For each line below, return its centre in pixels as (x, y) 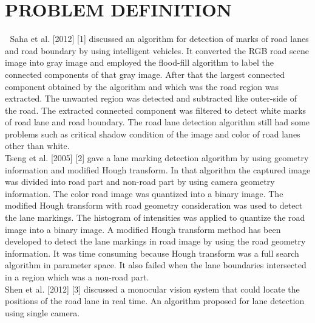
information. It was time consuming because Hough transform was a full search (152, 253)
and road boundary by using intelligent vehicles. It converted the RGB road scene (157, 50)
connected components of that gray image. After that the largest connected (145, 74)
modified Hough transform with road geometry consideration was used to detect (154, 205)
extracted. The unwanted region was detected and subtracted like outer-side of (151, 98)
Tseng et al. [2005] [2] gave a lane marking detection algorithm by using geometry (157, 158)
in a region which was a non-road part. (77, 277)
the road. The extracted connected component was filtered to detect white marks (156, 110)
